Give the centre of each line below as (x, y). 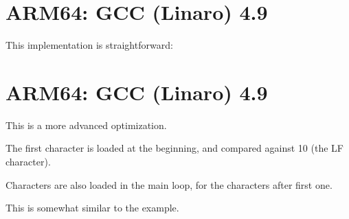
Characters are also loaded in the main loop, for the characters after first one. (169, 184)
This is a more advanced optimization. (86, 125)
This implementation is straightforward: (89, 45)
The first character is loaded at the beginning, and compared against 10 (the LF (174, 148)
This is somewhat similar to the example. (92, 208)
